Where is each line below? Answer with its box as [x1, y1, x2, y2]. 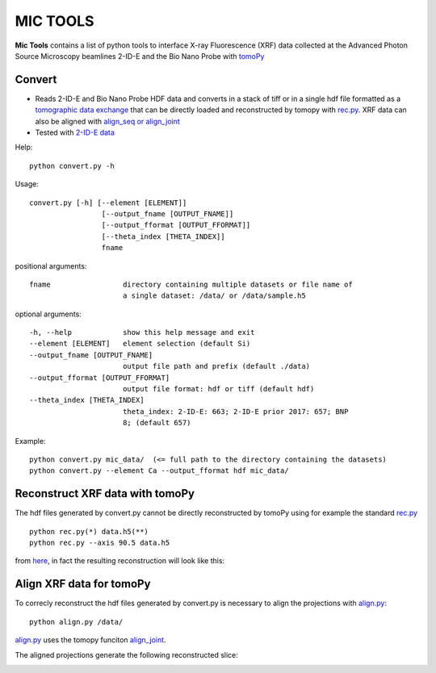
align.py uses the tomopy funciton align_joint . [15, 635, 166, 645]
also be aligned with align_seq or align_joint [35, 116, 181, 126]
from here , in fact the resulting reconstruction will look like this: [15, 556, 225, 566]
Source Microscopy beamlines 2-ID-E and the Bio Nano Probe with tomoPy [15, 51, 265, 61]
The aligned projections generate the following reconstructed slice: [15, 650, 238, 659]
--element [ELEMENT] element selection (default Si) [29, 339, 251, 349]
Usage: [15, 179, 40, 189]
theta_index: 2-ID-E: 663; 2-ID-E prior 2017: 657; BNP [122, 407, 349, 416]
